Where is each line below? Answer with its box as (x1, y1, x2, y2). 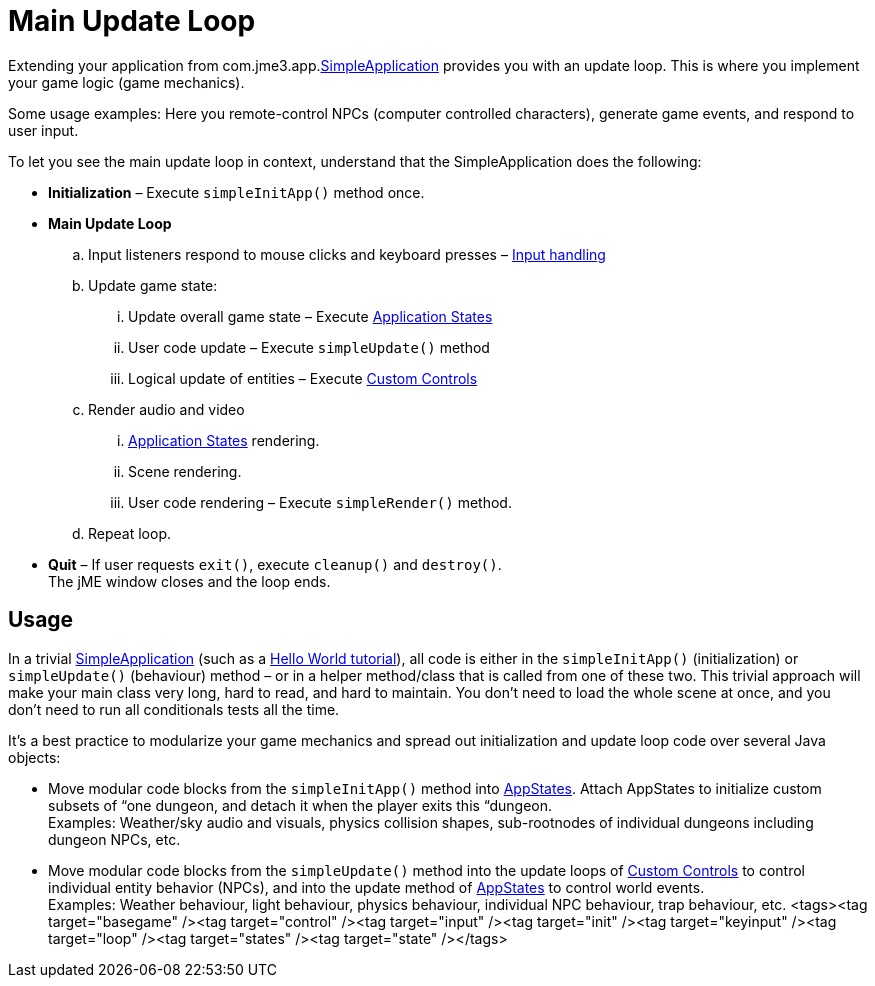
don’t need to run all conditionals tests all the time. (8, 700, 340, 718)
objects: (8, 748, 61, 766)
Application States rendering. (128, 431, 320, 449)
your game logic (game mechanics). (8, 73, 245, 91)
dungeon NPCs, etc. (48, 830, 181, 848)
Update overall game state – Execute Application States (128, 307, 493, 325)
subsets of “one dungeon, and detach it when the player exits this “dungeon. (48, 796, 553, 814)
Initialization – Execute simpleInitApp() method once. (48, 183, 425, 201)
